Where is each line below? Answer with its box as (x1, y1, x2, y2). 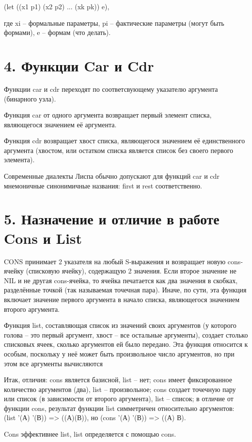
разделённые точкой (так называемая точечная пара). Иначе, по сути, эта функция (4, 285, 247, 295)
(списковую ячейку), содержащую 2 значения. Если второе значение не (26, 266, 236, 276)
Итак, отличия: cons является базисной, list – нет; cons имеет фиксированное (4, 374, 232, 385)
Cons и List (4, 228, 82, 248)
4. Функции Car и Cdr (4, 55, 154, 75)
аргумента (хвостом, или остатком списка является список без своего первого (4, 145, 234, 155)
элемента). (4, 154, 35, 165)
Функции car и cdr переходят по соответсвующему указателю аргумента (4, 84, 218, 94)
